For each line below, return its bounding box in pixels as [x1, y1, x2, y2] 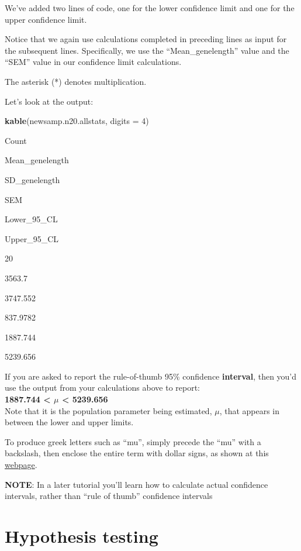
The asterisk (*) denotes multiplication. [5, 75, 147, 87]
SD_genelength [5, 173, 60, 185]
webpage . [5, 459, 37, 471]
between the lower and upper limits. [5, 416, 134, 428]
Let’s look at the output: [5, 95, 94, 107]
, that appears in [219, 404, 280, 416]
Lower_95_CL [5, 213, 58, 225]
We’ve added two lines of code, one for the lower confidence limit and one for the [5, 2, 295, 13]
